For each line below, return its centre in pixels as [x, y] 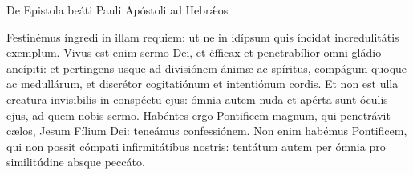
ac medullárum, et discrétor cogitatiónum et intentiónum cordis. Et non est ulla [202, 84]
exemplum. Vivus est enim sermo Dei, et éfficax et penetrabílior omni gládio [194, 52]
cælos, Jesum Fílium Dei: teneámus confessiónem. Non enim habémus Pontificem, [207, 131]
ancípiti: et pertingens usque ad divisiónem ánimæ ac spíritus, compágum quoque [207, 68]
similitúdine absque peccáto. [76, 162]
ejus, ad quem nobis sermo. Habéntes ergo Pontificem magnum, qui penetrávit [198, 115]
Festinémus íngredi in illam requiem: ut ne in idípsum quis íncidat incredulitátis [203, 36]
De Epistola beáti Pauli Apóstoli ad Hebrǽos [117, 10]
